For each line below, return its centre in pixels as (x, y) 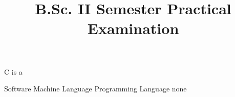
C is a (13, 71)
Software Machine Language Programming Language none (95, 89)
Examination (133, 28)
